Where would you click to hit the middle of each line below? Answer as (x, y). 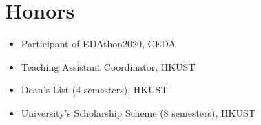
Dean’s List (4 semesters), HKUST (94, 90)
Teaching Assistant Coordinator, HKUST (108, 66)
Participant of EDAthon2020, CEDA (98, 44)
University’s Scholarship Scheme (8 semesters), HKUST (138, 112)
